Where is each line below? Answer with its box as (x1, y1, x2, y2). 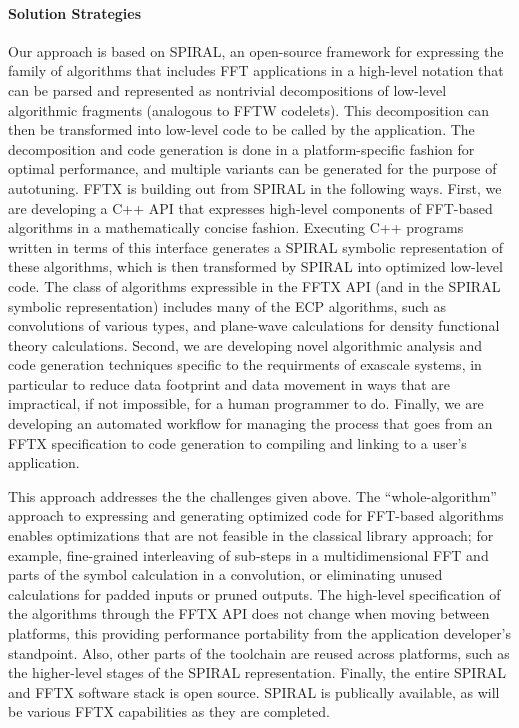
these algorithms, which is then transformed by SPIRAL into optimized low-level (8, 256, 503, 277)
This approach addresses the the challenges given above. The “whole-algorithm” (8, 485, 497, 506)
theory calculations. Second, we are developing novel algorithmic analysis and (8, 334, 483, 355)
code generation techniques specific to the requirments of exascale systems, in (8, 354, 482, 375)
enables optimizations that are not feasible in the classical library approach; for (8, 525, 494, 546)
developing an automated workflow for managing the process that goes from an (8, 413, 493, 434)
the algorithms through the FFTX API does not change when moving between (8, 603, 490, 624)
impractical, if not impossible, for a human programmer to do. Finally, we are (8, 393, 484, 414)
